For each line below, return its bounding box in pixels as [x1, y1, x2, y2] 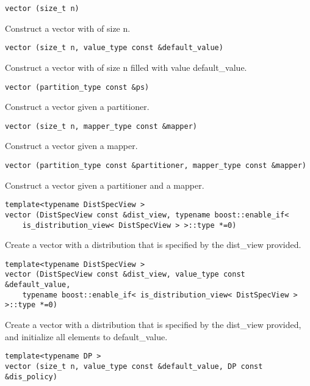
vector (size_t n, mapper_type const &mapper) [5, 122, 197, 131]
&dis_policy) [5, 372, 57, 381]
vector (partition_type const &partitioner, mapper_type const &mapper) [5, 161, 306, 170]
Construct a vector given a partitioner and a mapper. [5, 178, 204, 191]
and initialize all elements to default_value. [5, 330, 168, 343]
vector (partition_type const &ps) [5, 82, 150, 92]
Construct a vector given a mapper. [5, 139, 138, 152]
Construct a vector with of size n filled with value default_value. [5, 60, 247, 73]
